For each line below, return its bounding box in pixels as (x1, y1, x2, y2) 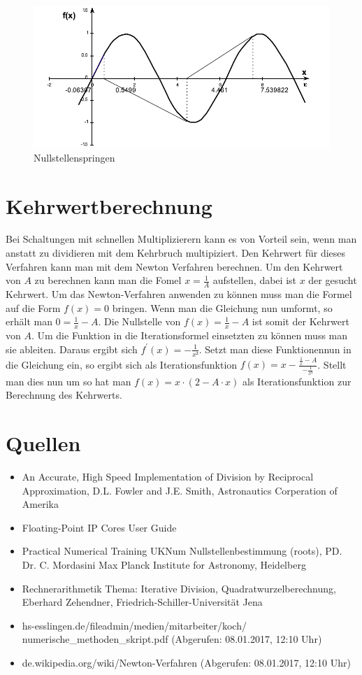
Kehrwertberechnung (6, 191, 212, 220)
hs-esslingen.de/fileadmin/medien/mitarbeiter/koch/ (22, 618, 247, 632)
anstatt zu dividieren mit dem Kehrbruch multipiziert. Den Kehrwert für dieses (6, 246, 346, 260)
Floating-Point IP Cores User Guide (22, 520, 177, 534)
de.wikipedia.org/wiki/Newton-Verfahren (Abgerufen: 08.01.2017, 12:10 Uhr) (22, 655, 351, 669)
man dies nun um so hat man (6, 374, 131, 388)
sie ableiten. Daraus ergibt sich (6, 341, 138, 356)
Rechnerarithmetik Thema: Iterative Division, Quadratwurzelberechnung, (22, 581, 336, 595)
